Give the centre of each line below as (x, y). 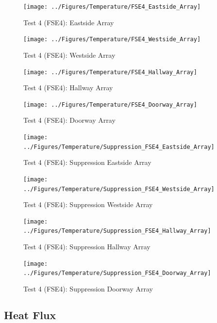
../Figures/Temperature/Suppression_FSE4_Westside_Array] (119, 189)
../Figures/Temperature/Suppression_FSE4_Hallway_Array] (117, 231)
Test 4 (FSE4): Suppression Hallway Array (87, 247)
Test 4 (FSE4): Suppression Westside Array (88, 204)
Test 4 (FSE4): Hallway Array (68, 88)
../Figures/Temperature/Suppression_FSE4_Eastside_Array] (119, 147)
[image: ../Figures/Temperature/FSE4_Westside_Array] (112, 40)
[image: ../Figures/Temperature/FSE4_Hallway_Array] (110, 72)
